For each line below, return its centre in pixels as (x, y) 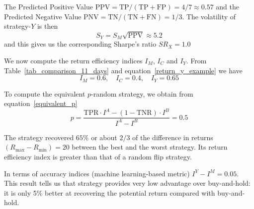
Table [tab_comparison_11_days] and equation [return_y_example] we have (123, 70)
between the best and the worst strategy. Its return (150, 147)
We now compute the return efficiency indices (73, 60)
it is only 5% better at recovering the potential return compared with (110, 192)
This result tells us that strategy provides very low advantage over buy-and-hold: (127, 183)
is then (47, 26)
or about (104, 137)
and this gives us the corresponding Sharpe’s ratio (80, 44)
